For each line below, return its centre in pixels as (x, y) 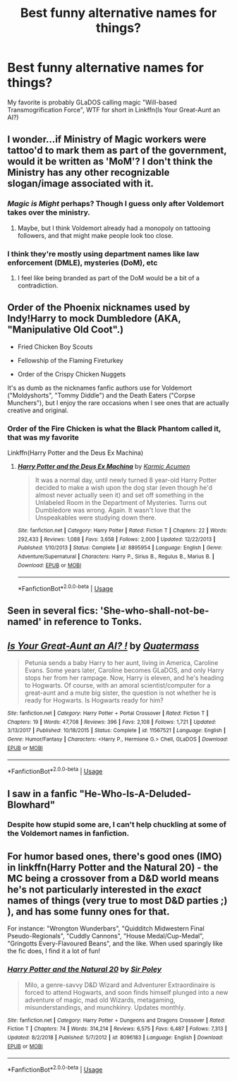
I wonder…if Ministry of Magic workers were (107, 139)
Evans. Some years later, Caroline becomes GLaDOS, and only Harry (124, 670)
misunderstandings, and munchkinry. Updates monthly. (105, 1007)
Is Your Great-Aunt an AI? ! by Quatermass (103, 646)
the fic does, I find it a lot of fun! (54, 951)
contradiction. (38, 285)
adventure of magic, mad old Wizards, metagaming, (100, 1000)
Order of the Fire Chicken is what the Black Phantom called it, (114, 429)
